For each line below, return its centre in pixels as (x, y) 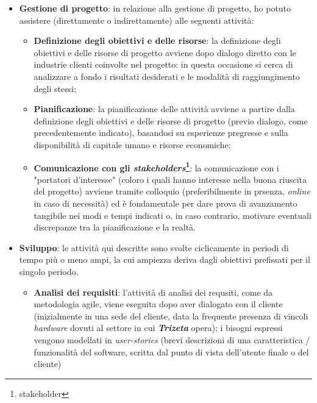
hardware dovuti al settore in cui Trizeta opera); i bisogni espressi (158, 328)
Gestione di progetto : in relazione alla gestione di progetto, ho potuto (155, 8)
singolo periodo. (49, 271)
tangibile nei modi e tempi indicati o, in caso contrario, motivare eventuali (173, 215)
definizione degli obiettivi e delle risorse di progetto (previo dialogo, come (171, 120)
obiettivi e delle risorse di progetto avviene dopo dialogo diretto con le (165, 52)
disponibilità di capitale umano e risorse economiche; (132, 144)
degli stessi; (55, 88)
